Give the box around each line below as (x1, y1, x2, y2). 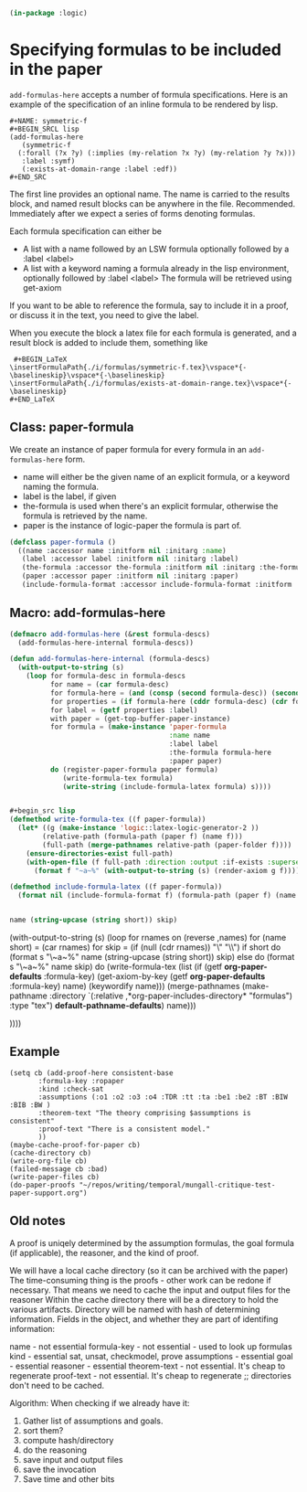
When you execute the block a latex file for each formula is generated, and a (9, 327, 297, 338)
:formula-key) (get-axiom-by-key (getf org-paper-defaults (44, 971, 266, 982)
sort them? (22, 1424, 64, 1435)
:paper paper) (168, 756, 223, 765)
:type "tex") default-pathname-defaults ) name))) (9, 1000, 196, 1011)
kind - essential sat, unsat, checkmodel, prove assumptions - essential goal (9, 1350, 294, 1361)
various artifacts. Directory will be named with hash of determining (9, 1304, 260, 1315)
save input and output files (22, 1454, 123, 1465)
